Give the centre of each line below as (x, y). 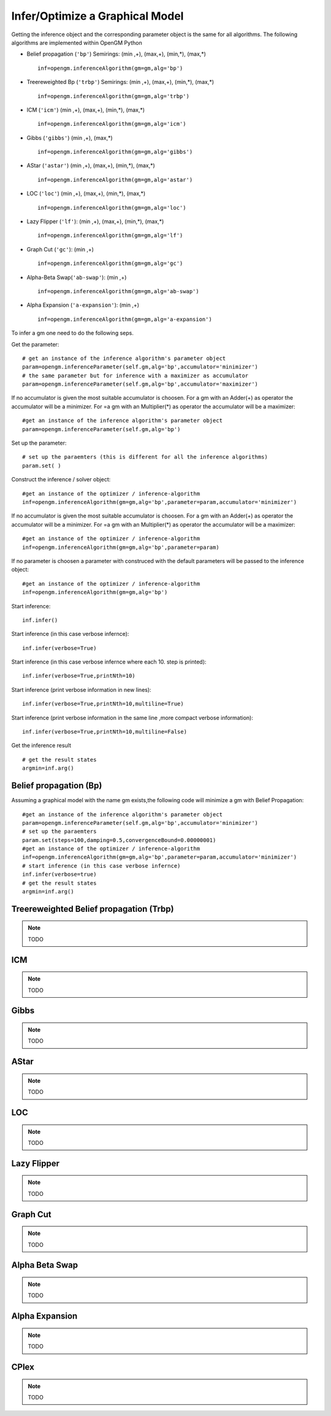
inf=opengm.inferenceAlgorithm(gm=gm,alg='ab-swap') (118, 291)
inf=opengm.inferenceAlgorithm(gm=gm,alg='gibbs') (115, 152)
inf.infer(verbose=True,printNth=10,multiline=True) (103, 704)
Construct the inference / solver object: (61, 480)
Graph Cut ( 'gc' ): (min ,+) (60, 249)
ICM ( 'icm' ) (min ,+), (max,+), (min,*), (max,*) (86, 110)
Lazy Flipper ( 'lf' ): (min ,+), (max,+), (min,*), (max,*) (95, 221)
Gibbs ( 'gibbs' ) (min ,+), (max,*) (70, 137)
